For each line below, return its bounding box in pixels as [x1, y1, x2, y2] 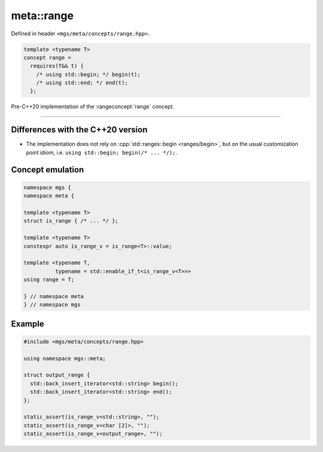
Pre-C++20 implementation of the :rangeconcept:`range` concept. [11, 103, 175, 110]
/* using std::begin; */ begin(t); [36, 71, 141, 78]
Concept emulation [11, 165, 84, 175]
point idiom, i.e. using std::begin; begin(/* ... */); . [26, 148, 178, 156]
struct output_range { [23, 372, 90, 378]
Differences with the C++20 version [11, 125, 148, 135]
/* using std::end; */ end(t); [36, 80, 128, 86]
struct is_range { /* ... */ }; [23, 217, 119, 225]
